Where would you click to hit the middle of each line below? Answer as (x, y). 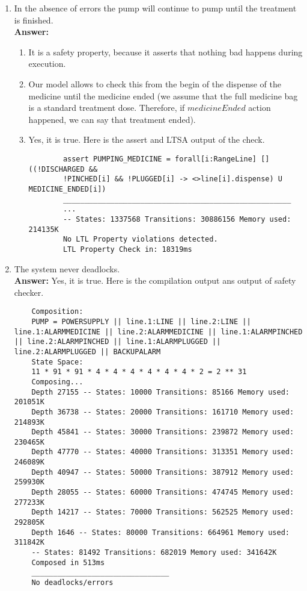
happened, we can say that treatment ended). (112, 119)
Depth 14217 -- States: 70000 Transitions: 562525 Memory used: (163, 512)
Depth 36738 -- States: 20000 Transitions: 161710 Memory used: (163, 412)
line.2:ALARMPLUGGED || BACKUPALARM (87, 352)
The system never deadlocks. (67, 268)
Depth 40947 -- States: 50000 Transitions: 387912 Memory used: (163, 472)
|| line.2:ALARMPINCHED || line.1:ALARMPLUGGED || (117, 342)
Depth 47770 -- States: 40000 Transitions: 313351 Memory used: (163, 452)
